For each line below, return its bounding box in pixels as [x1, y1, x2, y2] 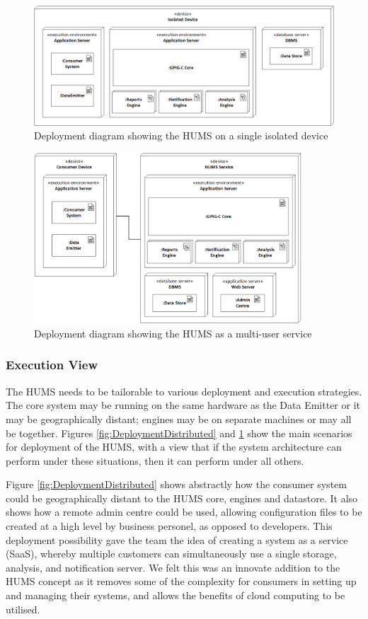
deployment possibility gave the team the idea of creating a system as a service [6, 532, 348, 547]
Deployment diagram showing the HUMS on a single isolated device [34, 128, 328, 143]
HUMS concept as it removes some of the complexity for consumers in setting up [6, 574, 357, 589]
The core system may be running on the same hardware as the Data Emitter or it [6, 398, 360, 412]
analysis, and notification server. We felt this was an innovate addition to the [6, 560, 340, 574]
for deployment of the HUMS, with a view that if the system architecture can [6, 439, 342, 454]
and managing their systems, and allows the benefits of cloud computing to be [6, 588, 345, 603]
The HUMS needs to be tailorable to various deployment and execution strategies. [6, 383, 362, 398]
